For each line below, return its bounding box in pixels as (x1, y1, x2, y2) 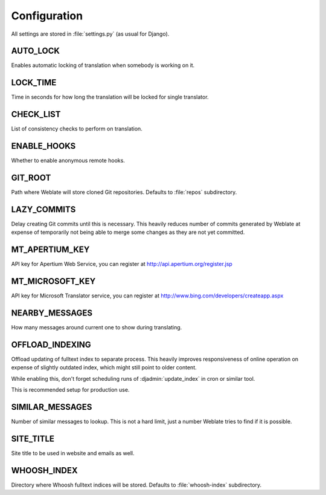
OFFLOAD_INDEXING (11, 339, 92, 350)
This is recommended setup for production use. (11, 386, 130, 393)
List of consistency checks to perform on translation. (11, 125, 143, 132)
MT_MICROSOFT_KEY (11, 276, 96, 286)
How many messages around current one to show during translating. (11, 324, 182, 331)
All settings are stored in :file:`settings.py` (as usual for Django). (11, 30, 170, 37)
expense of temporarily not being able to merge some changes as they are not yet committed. (11, 228, 245, 236)
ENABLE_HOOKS (11, 141, 76, 151)
